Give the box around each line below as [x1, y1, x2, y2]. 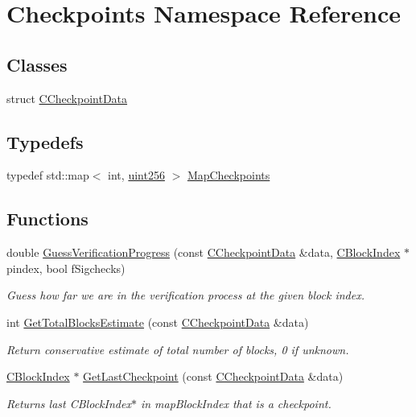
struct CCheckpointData [6, 89, 128, 106]
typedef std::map [6, 167, 89, 184]
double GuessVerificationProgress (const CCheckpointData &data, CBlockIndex [6, 244, 401, 261]
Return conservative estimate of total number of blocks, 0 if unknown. [6, 341, 349, 357]
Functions [6, 206, 89, 231]
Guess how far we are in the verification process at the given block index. [6, 287, 365, 303]
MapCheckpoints [187, 167, 270, 184]
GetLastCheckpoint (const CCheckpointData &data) [83, 368, 344, 385]
